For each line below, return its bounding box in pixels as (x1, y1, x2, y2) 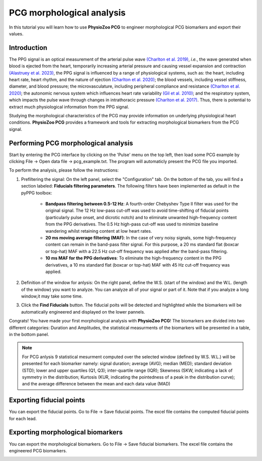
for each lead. (9, 415, 37, 421)
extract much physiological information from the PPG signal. (9, 104, 130, 110)
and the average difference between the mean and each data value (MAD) (22, 381, 171, 387)
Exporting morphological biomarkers (9, 428, 123, 436)
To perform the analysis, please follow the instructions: (9, 167, 119, 173)
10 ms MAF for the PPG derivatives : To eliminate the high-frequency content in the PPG (45, 255, 222, 261)
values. (9, 31, 24, 36)
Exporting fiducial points (9, 396, 85, 404)
